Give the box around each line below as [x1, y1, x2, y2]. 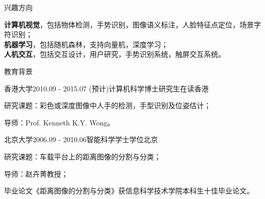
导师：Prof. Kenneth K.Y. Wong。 [4, 117, 115, 127]
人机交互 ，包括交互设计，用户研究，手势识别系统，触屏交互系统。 [4, 49, 225, 59]
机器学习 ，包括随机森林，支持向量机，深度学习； [4, 39, 168, 49]
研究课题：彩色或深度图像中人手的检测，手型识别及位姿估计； [4, 100, 211, 111]
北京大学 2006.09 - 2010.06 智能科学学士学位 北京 [4, 134, 158, 145]
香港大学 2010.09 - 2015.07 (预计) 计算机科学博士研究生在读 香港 [4, 83, 209, 93]
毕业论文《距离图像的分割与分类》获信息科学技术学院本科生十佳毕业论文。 [4, 185, 254, 196]
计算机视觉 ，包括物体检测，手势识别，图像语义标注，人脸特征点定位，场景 [4, 19, 254, 29]
